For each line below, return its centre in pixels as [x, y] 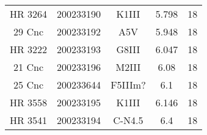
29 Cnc [28, 31]
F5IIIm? [128, 85]
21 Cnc [28, 67]
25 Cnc [28, 85]
